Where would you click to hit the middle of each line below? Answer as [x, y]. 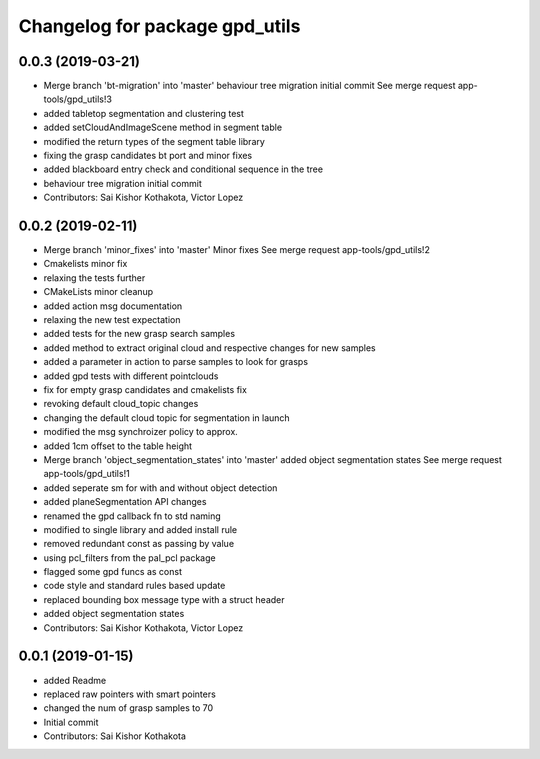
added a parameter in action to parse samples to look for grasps [176, 362]
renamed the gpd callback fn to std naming [132, 516]
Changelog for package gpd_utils [159, 26]
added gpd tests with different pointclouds [131, 376]
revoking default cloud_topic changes [121, 404]
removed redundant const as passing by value [139, 544]
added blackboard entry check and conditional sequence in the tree [183, 169]
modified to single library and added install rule [140, 529]
